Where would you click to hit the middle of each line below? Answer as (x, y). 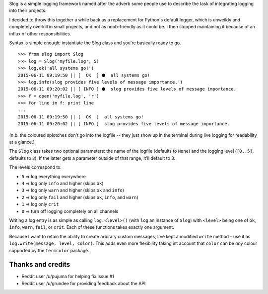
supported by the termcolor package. (49, 250)
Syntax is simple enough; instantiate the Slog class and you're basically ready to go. (95, 43)
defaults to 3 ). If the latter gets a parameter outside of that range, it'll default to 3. (92, 158)
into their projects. (28, 10)
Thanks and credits (40, 264)
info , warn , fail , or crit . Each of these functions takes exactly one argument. (92, 227)
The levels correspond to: (35, 167)
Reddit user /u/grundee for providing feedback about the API (84, 283)
